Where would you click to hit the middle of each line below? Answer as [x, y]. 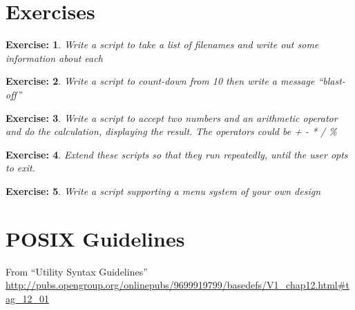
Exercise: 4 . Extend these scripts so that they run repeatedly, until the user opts [177, 154]
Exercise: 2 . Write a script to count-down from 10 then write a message [160, 81]
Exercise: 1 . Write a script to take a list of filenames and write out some [162, 44]
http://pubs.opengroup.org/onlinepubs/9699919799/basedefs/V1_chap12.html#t [177, 285]
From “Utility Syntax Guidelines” [77, 271]
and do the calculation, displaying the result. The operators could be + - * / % [171, 131]
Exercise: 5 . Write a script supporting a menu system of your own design [163, 190]
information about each [54, 58]
